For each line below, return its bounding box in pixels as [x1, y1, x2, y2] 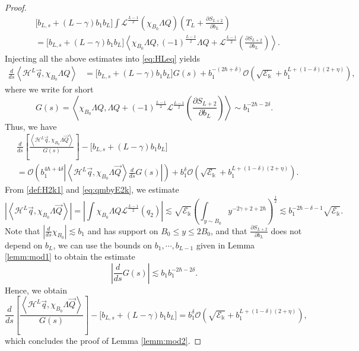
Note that [5, 224, 40, 237]
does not [271, 224, 302, 237]
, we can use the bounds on [53, 238, 153, 251]
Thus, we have [5, 120, 57, 132]
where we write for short [5, 83, 94, 95]
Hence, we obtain [5, 283, 67, 296]
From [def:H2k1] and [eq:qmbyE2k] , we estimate [5, 183, 179, 196]
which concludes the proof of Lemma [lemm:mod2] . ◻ [5, 334, 202, 347]
